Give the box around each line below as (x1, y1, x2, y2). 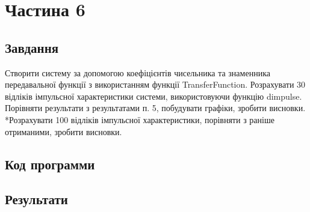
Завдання (5, 38, 59, 56)
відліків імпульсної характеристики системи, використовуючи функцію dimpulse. (5, 89, 302, 102)
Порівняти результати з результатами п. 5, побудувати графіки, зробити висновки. (5, 101, 306, 114)
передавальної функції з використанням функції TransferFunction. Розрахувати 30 (5, 78, 306, 91)
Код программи (5, 154, 95, 173)
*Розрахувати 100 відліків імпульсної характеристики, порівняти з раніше (5, 113, 274, 126)
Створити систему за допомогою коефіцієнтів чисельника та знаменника (5, 66, 270, 79)
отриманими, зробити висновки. (5, 125, 122, 138)
